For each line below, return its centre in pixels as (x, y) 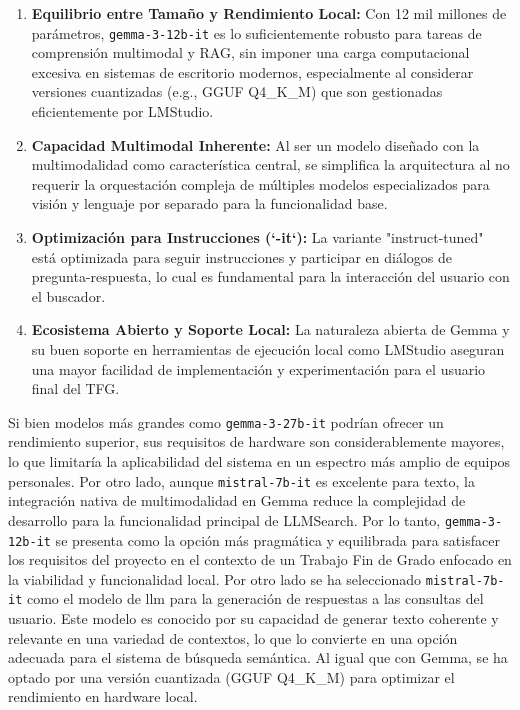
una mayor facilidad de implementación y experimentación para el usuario (258, 368)
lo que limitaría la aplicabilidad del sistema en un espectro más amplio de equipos (259, 461)
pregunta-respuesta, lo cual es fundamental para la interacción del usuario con (270, 276)
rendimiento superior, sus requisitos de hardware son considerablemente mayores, (256, 441)
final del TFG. (75, 388)
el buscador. (68, 295)
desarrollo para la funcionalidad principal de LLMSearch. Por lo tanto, (224, 519)
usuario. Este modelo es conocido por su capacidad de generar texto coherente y (253, 618)
